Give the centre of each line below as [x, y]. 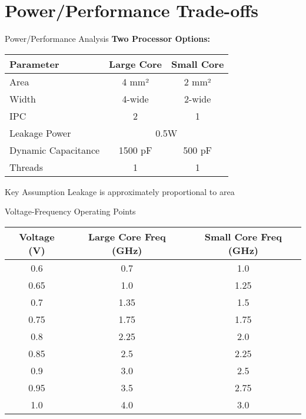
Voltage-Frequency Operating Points [70, 211]
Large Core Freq [127, 236]
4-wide [135, 98]
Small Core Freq [243, 236]
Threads [26, 167]
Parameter [34, 64]
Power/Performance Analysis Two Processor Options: [107, 39]
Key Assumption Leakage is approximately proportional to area [120, 191]
